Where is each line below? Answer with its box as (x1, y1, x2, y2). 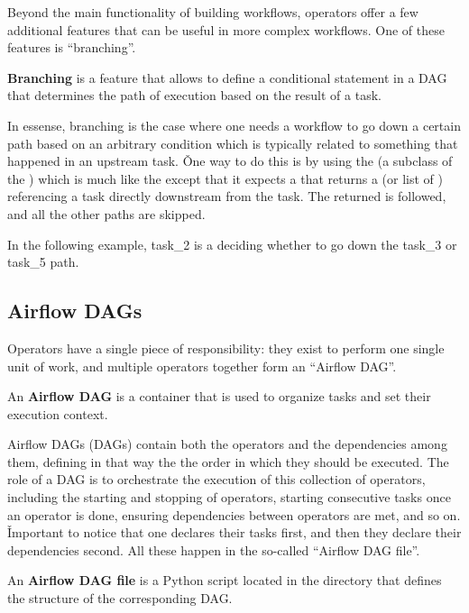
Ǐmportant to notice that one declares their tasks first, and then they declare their (7, 523, 462, 542)
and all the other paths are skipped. (7, 204, 206, 223)
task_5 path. (7, 252, 79, 271)
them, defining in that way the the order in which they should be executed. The (7, 452, 449, 471)
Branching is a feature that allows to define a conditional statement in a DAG (7, 68, 447, 87)
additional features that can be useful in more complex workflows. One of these (7, 20, 445, 39)
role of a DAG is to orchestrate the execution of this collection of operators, (7, 470, 426, 489)
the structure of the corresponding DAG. (7, 589, 233, 608)
